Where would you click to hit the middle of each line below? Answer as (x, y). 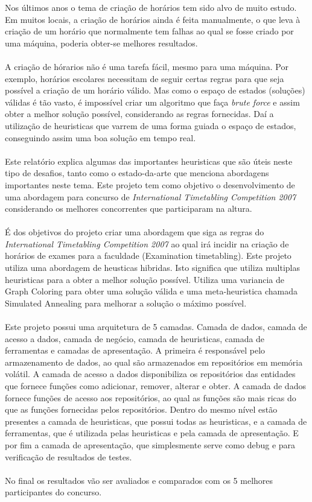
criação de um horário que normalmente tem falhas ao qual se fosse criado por (149, 31)
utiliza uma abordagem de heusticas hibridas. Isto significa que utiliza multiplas (153, 268)
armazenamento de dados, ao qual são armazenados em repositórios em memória (154, 362)
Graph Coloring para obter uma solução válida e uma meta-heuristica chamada (151, 291)
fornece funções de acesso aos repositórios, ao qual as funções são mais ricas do (151, 397)
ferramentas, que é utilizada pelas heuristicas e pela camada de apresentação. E (152, 433)
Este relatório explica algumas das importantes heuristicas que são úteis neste (149, 161)
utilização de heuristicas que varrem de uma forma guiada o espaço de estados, (151, 125)
